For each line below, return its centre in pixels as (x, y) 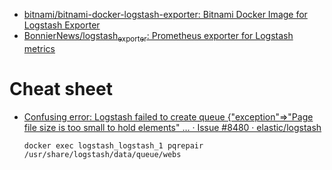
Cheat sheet (61, 88)
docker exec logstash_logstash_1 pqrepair (113, 145)
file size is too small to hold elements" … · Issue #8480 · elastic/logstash (172, 127)
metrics (39, 48)
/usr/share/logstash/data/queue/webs (102, 154)
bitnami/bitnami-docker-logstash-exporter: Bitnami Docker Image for (165, 14)
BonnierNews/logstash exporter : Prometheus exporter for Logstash (158, 37)
